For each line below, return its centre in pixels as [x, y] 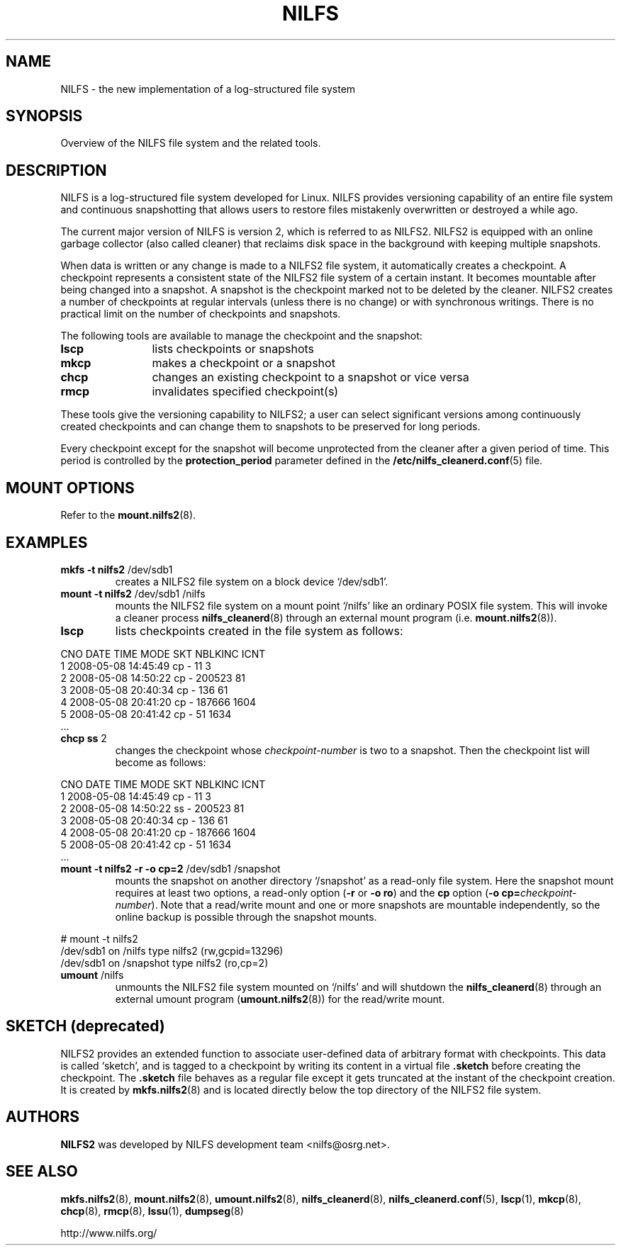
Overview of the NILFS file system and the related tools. [191, 143]
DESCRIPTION [56, 170]
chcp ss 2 [84, 738]
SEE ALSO [42, 1172]
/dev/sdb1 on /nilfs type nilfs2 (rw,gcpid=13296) [172, 950]
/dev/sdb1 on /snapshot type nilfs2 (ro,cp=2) [164, 963]
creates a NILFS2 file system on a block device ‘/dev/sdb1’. [252, 581]
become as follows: [161, 762]
